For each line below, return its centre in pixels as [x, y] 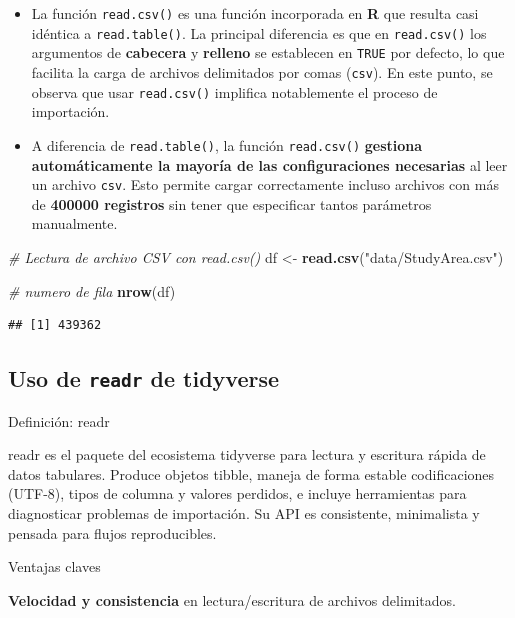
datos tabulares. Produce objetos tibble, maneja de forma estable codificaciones [251, 473]
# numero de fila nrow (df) [92, 290]
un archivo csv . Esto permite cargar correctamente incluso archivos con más [265, 184]
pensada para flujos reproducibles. [112, 532]
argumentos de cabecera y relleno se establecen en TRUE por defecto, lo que [268, 52]
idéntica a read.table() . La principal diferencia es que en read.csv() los [259, 32]
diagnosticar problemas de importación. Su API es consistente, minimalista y [244, 512]
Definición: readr [59, 420]
